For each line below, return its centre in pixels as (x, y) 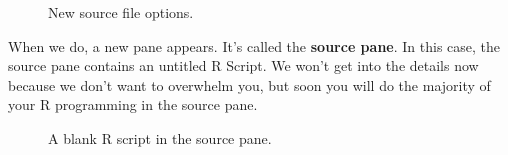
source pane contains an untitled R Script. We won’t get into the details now (243, 65)
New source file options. (121, 12)
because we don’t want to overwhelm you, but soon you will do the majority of (249, 84)
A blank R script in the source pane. (160, 137)
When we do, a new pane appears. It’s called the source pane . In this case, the (254, 45)
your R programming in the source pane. (133, 104)
